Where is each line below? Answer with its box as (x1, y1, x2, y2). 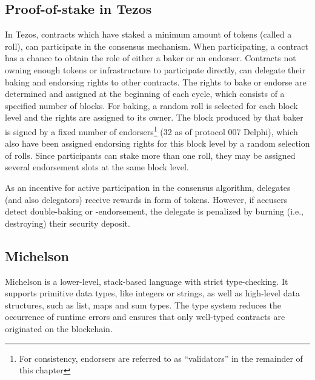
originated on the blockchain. (5, 322, 113, 335)
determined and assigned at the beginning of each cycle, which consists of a (5, 87, 285, 100)
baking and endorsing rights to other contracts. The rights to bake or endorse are (5, 75, 307, 88)
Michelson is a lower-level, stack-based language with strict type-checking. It (5, 275, 288, 287)
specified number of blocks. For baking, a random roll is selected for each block (5, 99, 298, 112)
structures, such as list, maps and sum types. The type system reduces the (5, 298, 281, 311)
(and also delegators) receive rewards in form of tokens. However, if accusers (5, 193, 288, 205)
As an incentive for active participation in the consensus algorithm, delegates (5, 181, 291, 193)
